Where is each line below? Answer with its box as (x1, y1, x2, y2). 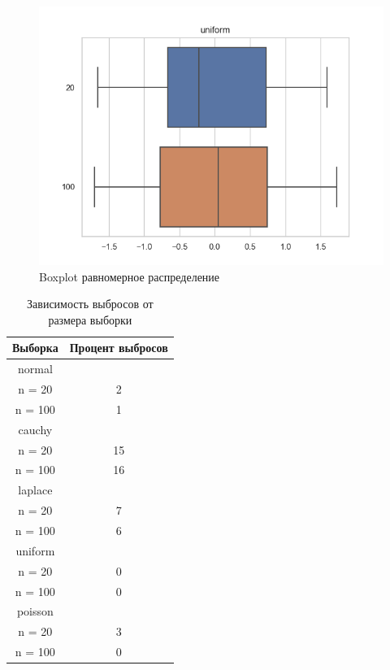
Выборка (12, 339, 58, 356)
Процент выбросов (69, 339, 168, 356)
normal (17, 360, 53, 377)
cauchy (18, 420, 53, 437)
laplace (18, 481, 53, 498)
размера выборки (48, 311, 132, 328)
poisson (16, 603, 54, 620)
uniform (15, 542, 55, 559)
